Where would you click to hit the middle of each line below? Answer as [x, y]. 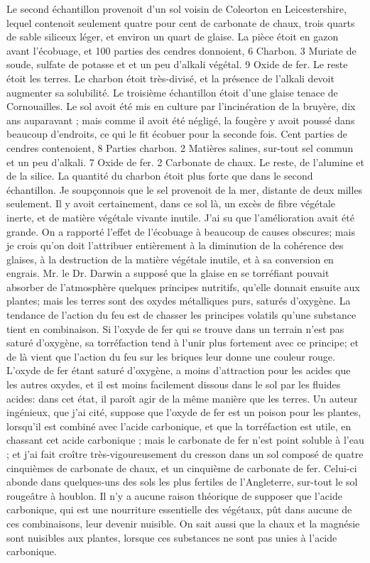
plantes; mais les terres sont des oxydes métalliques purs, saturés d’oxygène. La [179, 301]
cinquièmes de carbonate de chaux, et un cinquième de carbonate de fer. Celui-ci [182, 468]
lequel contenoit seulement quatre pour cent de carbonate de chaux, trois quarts [181, 22]
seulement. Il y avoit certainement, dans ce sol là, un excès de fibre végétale [171, 203]
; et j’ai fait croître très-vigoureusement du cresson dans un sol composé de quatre [185, 454]
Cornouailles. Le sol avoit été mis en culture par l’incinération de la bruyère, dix [181, 106]
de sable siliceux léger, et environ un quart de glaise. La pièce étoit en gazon [173, 37]
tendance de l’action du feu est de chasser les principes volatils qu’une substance [181, 315]
